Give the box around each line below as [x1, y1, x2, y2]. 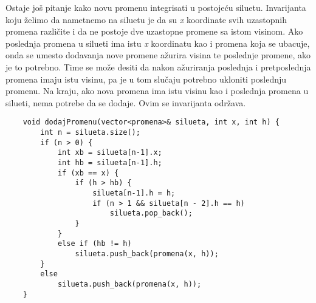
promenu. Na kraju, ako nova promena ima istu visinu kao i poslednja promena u [5, 84, 309, 97]
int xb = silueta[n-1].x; [57, 148, 162, 157]
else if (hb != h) [57, 239, 132, 248]
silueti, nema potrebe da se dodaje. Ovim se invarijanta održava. [5, 96, 246, 109]
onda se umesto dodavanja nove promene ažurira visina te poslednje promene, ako [5, 49, 311, 61]
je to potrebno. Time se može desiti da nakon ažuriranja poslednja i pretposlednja [5, 60, 311, 73]
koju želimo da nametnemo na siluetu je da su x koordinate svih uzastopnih [5, 13, 287, 26]
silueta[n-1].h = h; [92, 188, 176, 197]
